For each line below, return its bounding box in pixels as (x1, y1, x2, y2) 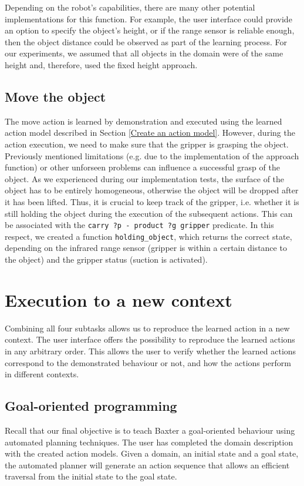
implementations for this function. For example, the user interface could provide (5, 12, 292, 25)
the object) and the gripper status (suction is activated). (5, 253, 208, 266)
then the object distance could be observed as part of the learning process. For (5, 35, 288, 48)
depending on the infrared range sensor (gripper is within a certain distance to (5, 242, 287, 254)
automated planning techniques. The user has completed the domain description (5, 435, 293, 448)
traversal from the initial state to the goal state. (5, 470, 177, 482)
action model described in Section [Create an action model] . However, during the (5, 126, 295, 139)
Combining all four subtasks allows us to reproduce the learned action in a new (5, 321, 290, 334)
